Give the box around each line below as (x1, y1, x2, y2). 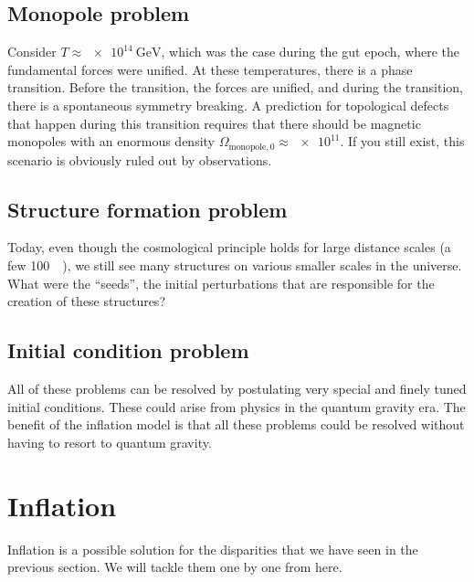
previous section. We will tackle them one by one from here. (7, 557, 342, 577)
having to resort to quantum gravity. (7, 432, 212, 451)
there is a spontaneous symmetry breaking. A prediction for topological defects (7, 95, 449, 114)
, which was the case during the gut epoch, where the (161, 42, 460, 61)
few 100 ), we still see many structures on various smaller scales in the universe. (7, 256, 462, 275)
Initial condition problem (7, 336, 249, 365)
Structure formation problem (7, 195, 288, 223)
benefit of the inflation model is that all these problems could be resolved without (7, 415, 465, 434)
